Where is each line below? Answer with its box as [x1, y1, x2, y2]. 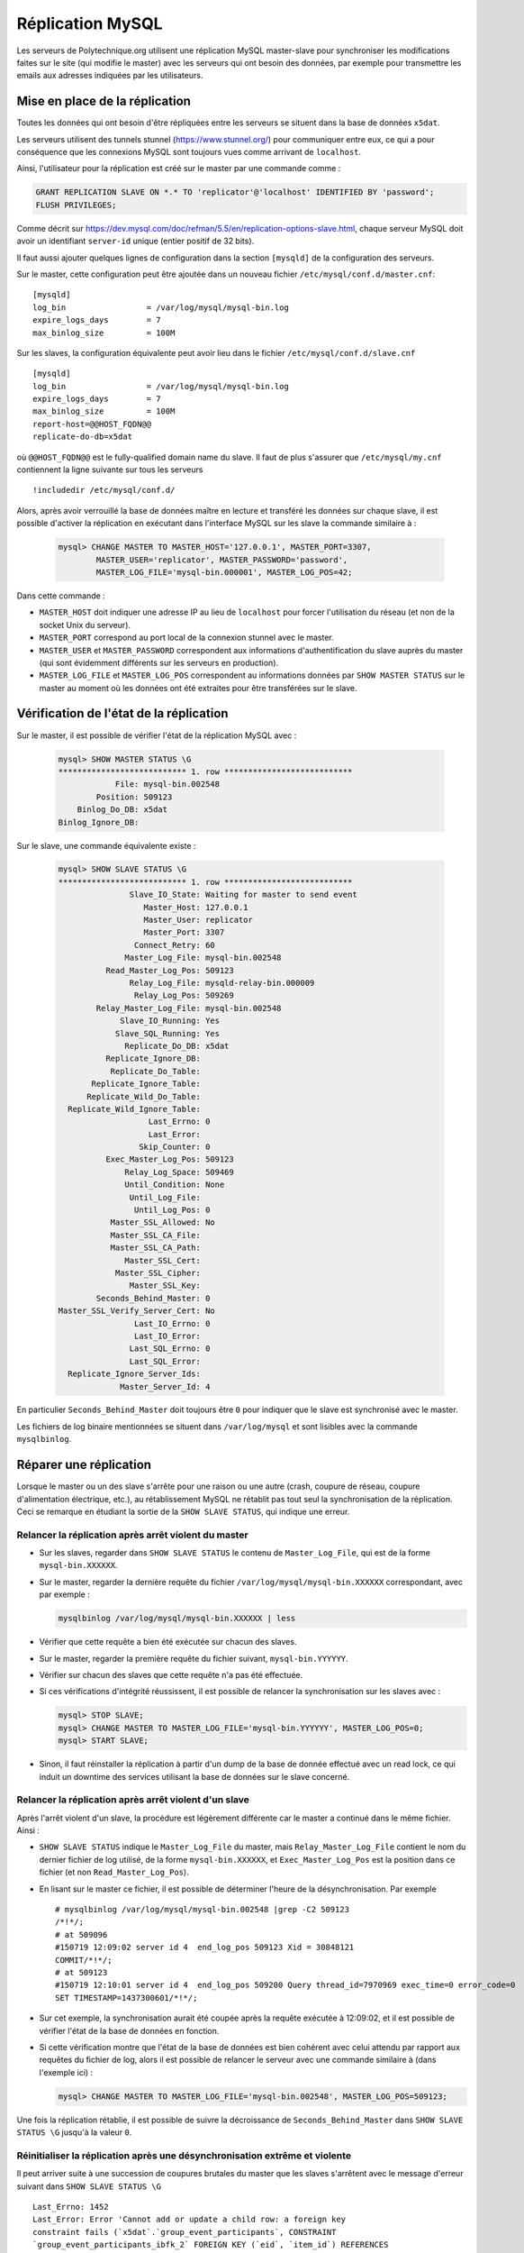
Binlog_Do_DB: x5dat [77, 805, 168, 815]
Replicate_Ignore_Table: [91, 1079, 202, 1090]
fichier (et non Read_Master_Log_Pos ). [39, 1866, 189, 1878]
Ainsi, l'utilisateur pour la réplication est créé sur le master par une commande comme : [16, 163, 341, 174]
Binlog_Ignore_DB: [58, 816, 140, 827]
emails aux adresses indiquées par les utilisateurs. [16, 70, 203, 81]
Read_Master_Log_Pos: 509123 [104, 965, 234, 975]
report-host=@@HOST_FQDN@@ [32, 419, 152, 429]
